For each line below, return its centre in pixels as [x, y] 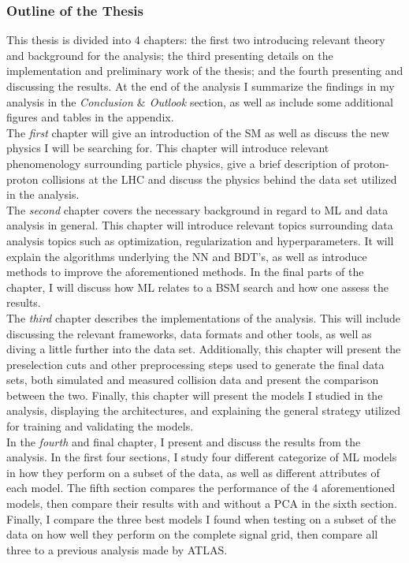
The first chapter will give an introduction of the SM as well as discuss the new [198, 132]
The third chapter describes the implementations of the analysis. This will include [203, 317]
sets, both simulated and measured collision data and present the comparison [193, 380]
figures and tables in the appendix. [90, 117]
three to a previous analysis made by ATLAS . [117, 549]
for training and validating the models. [100, 426]
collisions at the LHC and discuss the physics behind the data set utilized [219, 179]
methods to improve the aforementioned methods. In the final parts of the [185, 272]
